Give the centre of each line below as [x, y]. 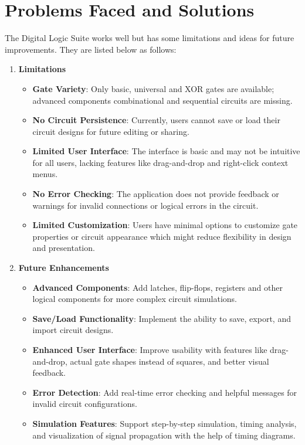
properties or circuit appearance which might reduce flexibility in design [162, 236]
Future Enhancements [64, 268]
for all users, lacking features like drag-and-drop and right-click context [160, 162]
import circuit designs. [73, 330]
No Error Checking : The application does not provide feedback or [156, 194]
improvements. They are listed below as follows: [91, 49]
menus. [45, 174]
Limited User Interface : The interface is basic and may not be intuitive [166, 151]
